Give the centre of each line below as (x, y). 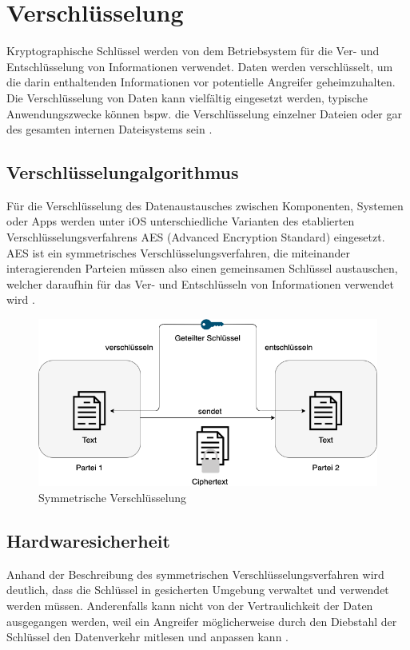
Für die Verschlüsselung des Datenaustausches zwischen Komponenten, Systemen (205, 205)
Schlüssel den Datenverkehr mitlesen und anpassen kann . (148, 637)
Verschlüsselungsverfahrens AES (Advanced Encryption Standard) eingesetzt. (196, 237)
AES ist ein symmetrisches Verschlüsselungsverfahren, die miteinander (178, 252)
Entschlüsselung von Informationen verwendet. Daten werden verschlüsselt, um (200, 66)
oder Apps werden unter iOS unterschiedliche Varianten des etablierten (181, 221)
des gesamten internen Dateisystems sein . (109, 129)
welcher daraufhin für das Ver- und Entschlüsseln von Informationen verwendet (200, 283)
